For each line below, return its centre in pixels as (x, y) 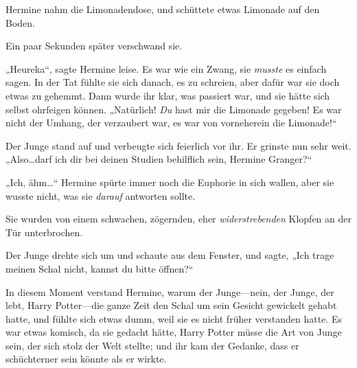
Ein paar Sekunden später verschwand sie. (94, 46)
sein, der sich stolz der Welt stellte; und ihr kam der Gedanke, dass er (152, 345)
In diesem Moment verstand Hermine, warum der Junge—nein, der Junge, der (170, 291)
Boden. (20, 22)
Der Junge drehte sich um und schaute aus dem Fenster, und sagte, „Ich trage (170, 255)
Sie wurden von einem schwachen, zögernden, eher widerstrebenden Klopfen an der (179, 219)
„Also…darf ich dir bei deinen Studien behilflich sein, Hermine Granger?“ (159, 159)
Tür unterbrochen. (44, 232)
